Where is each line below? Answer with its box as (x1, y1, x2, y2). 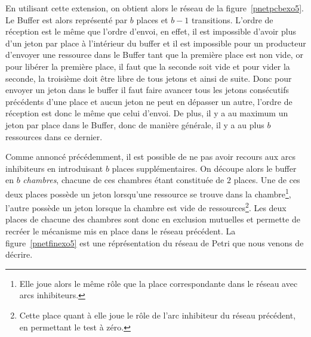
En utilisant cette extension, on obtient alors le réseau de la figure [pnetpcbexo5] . (5, 2, 304, 14)
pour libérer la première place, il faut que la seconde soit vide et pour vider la (5, 60, 290, 72)
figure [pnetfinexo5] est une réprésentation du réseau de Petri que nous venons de (5, 236, 304, 249)
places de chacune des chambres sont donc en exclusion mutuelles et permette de (5, 213, 300, 225)
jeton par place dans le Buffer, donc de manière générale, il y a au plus (5, 118, 264, 131)
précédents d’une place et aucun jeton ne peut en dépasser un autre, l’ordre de (5, 95, 292, 107)
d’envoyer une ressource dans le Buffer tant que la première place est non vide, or (5, 48, 303, 61)
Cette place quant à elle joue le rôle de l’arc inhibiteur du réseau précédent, (19, 308, 296, 321)
